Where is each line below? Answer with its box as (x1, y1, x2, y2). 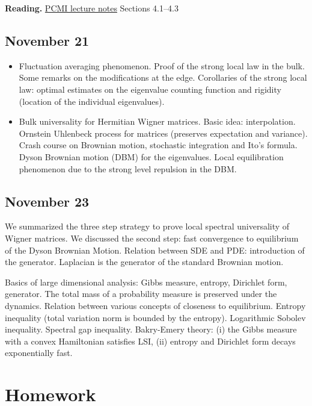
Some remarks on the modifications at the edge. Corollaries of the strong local (19, 71, 307, 84)
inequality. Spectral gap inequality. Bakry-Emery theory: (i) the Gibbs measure (5, 323, 297, 336)
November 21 (5, 31, 90, 49)
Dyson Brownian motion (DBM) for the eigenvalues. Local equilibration (19, 150, 284, 163)
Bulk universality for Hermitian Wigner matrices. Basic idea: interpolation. (19, 115, 296, 128)
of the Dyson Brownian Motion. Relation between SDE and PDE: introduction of (5, 243, 305, 256)
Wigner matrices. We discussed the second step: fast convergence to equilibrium (5, 231, 299, 244)
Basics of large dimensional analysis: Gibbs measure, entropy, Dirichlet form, (5, 275, 287, 288)
